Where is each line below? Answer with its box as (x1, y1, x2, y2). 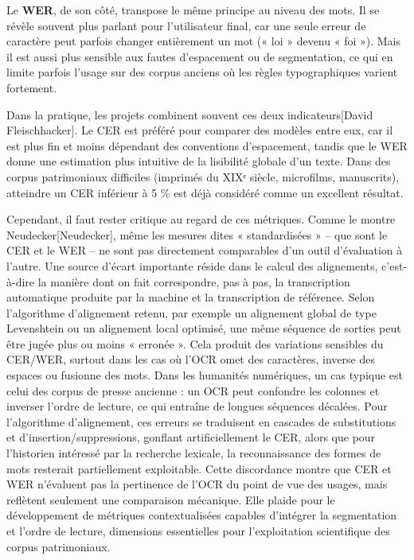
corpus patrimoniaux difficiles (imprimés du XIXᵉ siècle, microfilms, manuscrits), (6, 168, 400, 185)
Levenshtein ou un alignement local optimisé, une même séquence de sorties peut (6, 320, 401, 336)
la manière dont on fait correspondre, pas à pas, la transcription (37, 273, 350, 290)
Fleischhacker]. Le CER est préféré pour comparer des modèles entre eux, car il (6, 122, 393, 138)
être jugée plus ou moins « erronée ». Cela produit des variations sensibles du (6, 335, 384, 352)
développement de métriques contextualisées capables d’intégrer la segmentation (6, 507, 397, 523)
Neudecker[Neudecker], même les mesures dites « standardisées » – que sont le (6, 226, 388, 243)
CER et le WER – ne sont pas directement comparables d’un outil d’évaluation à (6, 242, 403, 259)
